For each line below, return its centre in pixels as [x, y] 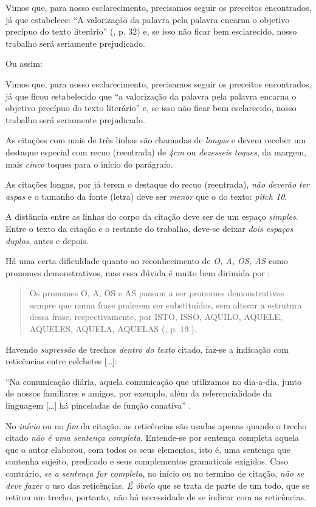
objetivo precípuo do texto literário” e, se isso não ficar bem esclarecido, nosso [151, 108]
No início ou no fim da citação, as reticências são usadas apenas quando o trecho [156, 425]
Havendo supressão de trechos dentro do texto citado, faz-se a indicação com [147, 349]
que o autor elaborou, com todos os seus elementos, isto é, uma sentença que [148, 449]
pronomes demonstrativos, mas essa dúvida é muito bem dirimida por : [138, 272]
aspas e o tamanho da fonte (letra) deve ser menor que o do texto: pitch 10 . [146, 196]
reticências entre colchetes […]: [61, 361]
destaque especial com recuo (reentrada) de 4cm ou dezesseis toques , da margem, [156, 151]
